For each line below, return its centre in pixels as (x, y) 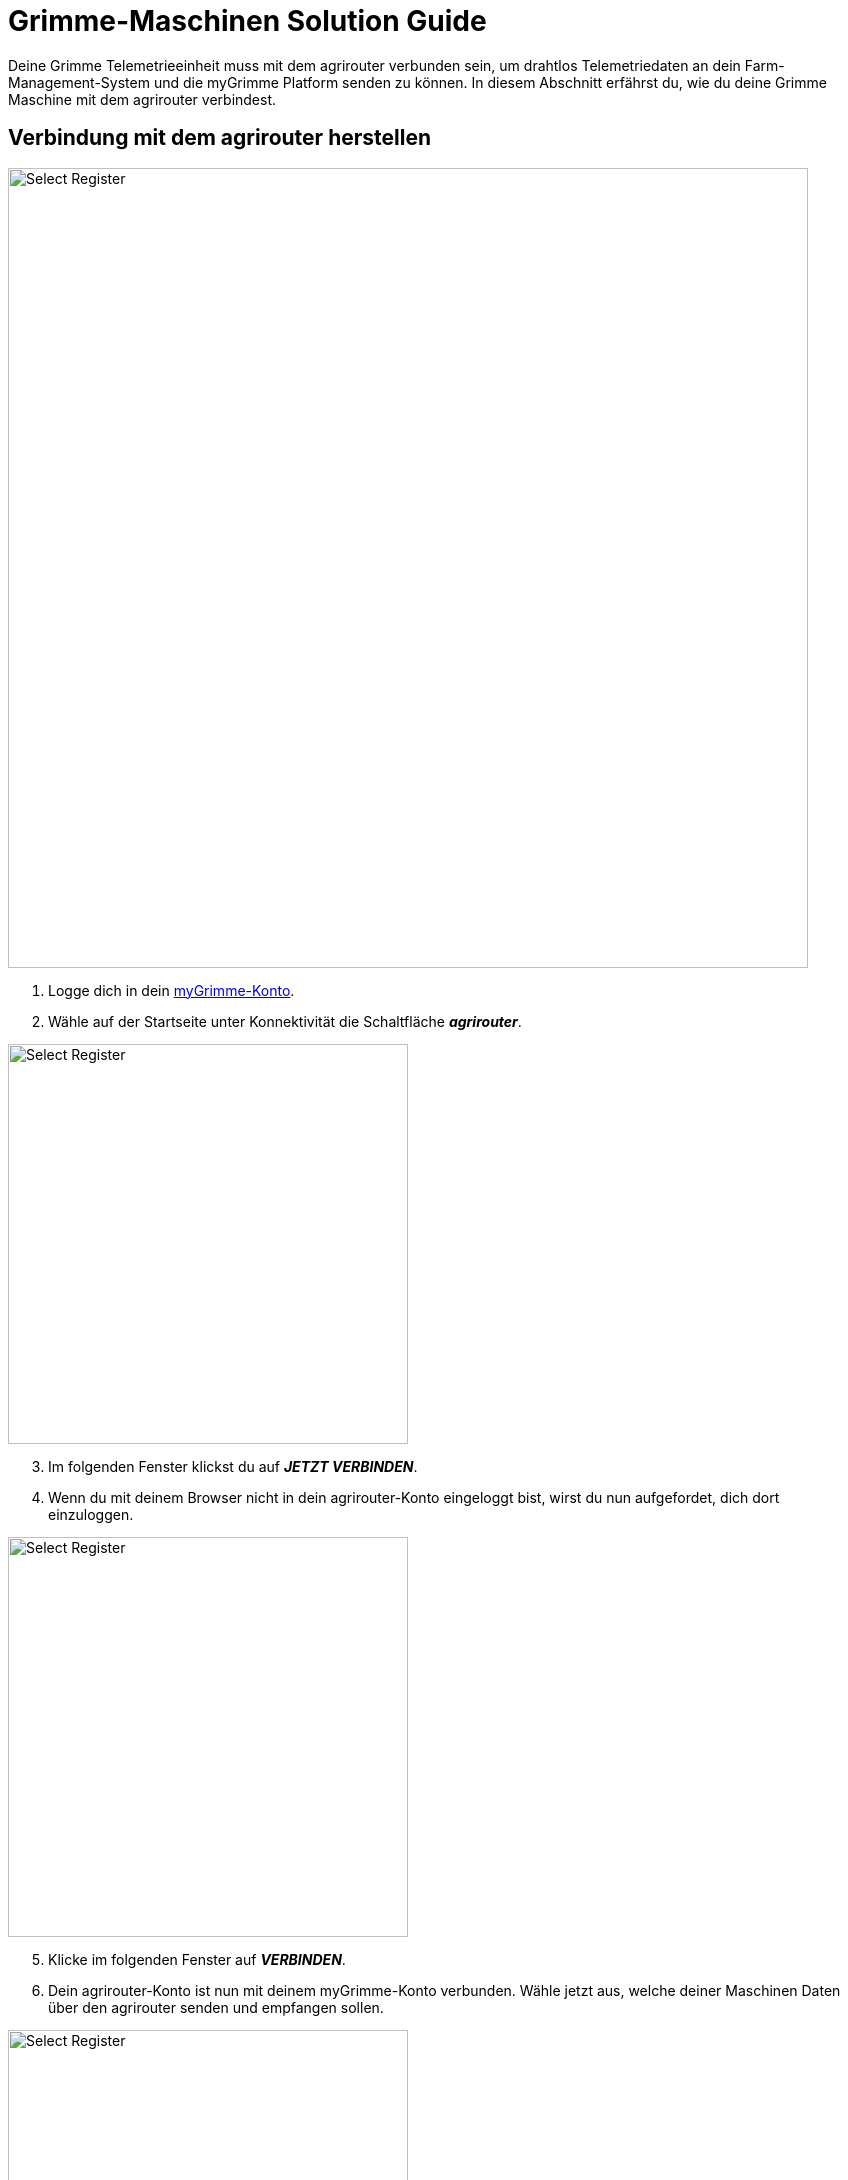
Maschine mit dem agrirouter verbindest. (142, 99)
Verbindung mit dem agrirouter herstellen (219, 138)
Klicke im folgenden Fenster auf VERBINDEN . (197, 1959)
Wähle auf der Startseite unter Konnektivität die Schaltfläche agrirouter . (285, 1021)
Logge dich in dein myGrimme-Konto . (171, 990)
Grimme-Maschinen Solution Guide (247, 21)
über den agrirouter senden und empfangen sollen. (216, 2007)
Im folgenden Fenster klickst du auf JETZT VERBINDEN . (233, 1466)
